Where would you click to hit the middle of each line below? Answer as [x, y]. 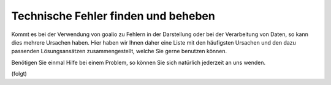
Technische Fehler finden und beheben [113, 16]
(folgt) [19, 74]
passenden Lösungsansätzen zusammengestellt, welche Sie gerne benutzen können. [119, 51]
